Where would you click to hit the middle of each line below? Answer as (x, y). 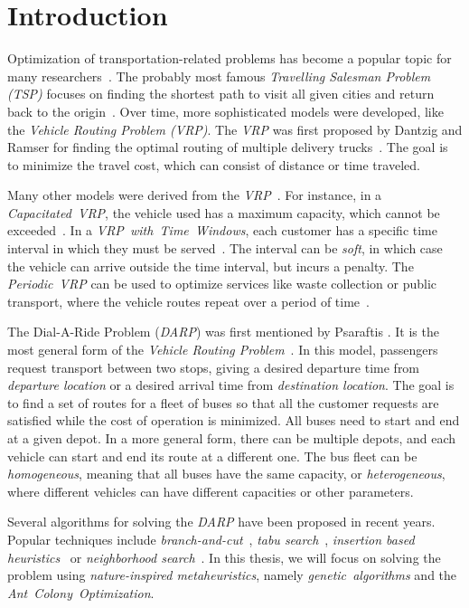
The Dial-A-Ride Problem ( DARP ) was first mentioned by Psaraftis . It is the (223, 332)
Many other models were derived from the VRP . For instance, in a (195, 195)
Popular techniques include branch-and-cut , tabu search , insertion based (211, 539)
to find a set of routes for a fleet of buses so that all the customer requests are (223, 402)
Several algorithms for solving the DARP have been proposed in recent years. (221, 522)
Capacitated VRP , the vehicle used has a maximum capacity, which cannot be (224, 212)
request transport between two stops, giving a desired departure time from (214, 367)
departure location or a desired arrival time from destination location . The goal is (231, 385)
